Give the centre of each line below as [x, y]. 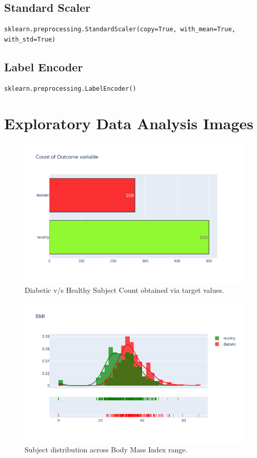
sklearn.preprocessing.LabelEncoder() [70, 88]
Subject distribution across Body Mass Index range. [106, 450]
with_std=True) [30, 39]
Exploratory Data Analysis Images [129, 123]
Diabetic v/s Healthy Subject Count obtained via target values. [124, 290]
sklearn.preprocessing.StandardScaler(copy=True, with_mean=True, [120, 29]
